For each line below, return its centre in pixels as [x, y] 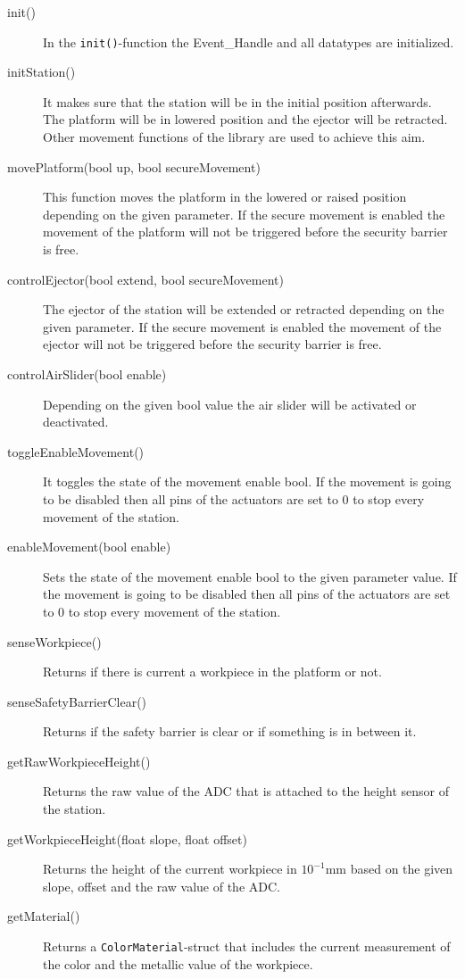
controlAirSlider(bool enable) [87, 373]
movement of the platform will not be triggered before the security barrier [245, 232]
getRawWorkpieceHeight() [79, 761]
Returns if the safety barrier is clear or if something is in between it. [230, 731]
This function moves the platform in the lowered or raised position [225, 197]
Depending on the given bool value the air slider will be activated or [230, 404]
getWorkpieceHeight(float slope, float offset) [127, 838]
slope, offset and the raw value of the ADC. [162, 886]
